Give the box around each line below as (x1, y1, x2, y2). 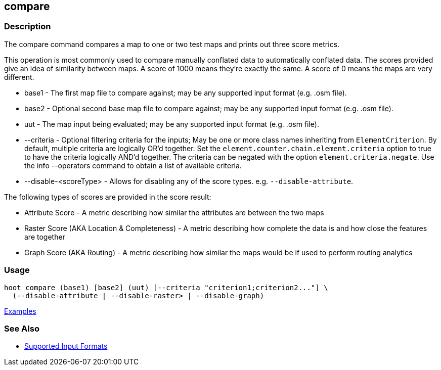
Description (4, 21, 51, 32)
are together (24, 232, 65, 241)
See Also (4, 323, 39, 334)
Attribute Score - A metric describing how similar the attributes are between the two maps (24, 208, 324, 217)
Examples (4, 306, 36, 315)
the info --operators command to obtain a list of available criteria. (24, 161, 242, 170)
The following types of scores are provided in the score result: (4, 192, 211, 201)
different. (4, 72, 34, 81)
